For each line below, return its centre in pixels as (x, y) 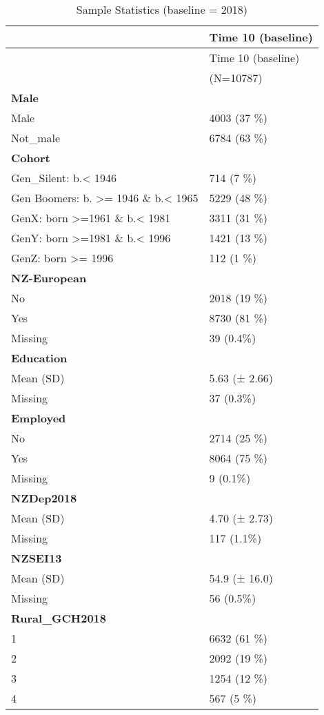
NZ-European (49, 278)
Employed (39, 418)
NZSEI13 (37, 558)
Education (39, 358)
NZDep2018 (44, 498)
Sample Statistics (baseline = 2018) (162, 9)
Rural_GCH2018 (59, 618)
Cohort (31, 158)
